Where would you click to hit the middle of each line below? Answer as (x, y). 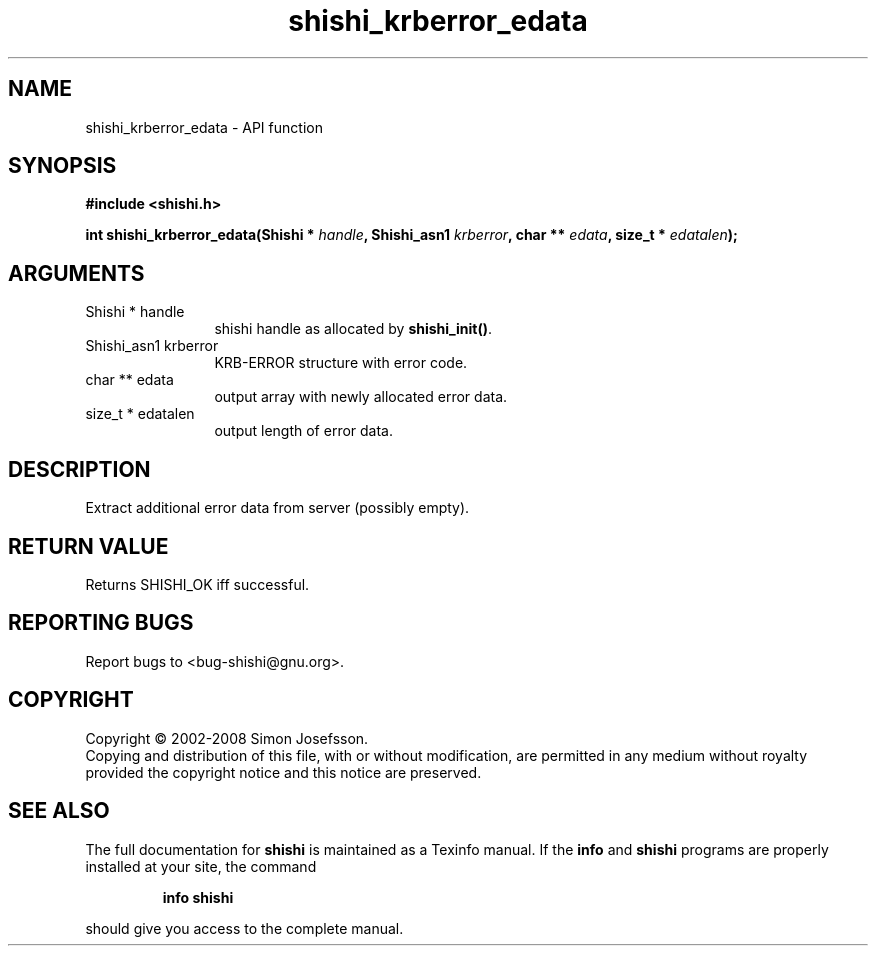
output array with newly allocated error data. (361, 397)
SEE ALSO (59, 811)
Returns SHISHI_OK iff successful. (197, 584)
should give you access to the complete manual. (244, 928)
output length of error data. (303, 431)
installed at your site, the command (201, 866)
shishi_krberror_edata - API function (204, 127)
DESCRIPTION (79, 469)
